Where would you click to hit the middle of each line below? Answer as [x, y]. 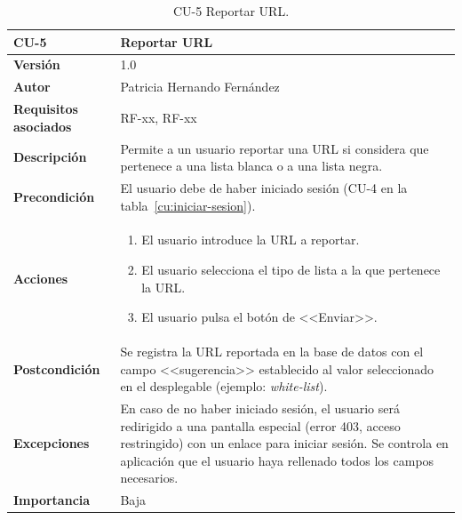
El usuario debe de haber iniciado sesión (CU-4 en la [264, 188]
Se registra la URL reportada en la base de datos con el [272, 352]
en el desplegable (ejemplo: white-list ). [224, 386]
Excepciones [52, 443]
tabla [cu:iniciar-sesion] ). [188, 205]
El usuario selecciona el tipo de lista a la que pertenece [291, 270]
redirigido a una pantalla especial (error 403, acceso [260, 425]
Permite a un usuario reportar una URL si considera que [275, 148]
